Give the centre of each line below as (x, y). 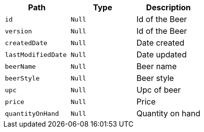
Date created (161, 43)
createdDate (26, 43)
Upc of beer (159, 90)
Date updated (162, 54)
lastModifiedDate (36, 54)
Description (169, 7)
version (18, 31)
